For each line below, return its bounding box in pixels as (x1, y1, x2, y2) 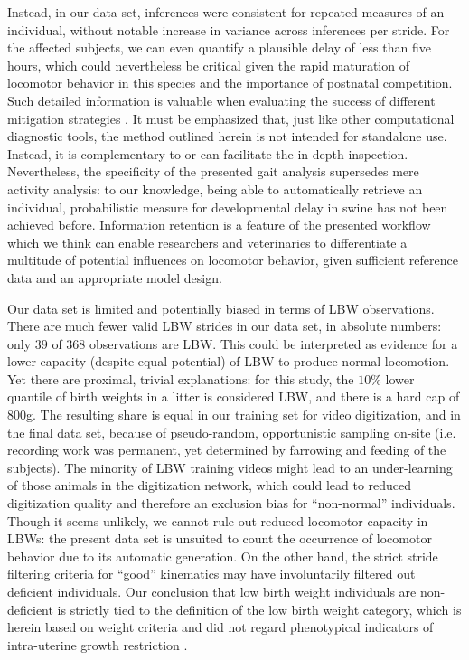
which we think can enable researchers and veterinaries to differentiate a (7, 232, 408, 251)
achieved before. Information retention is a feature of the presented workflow (7, 215, 431, 234)
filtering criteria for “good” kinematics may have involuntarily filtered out (7, 564, 416, 583)
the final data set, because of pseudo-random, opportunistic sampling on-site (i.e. (7, 422, 456, 441)
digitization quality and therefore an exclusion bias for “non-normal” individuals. (7, 494, 455, 513)
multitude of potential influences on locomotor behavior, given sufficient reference (7, 250, 458, 269)
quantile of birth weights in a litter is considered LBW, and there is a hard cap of (7, 387, 460, 406)
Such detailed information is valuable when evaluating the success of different (7, 90, 436, 109)
